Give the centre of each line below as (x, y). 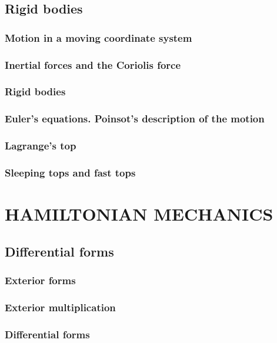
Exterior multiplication (60, 307)
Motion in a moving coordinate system (99, 37)
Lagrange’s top (41, 146)
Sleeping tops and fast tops (70, 172)
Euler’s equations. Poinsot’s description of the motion (135, 119)
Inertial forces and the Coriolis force (93, 64)
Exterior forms (40, 280)
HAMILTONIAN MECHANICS (139, 214)
